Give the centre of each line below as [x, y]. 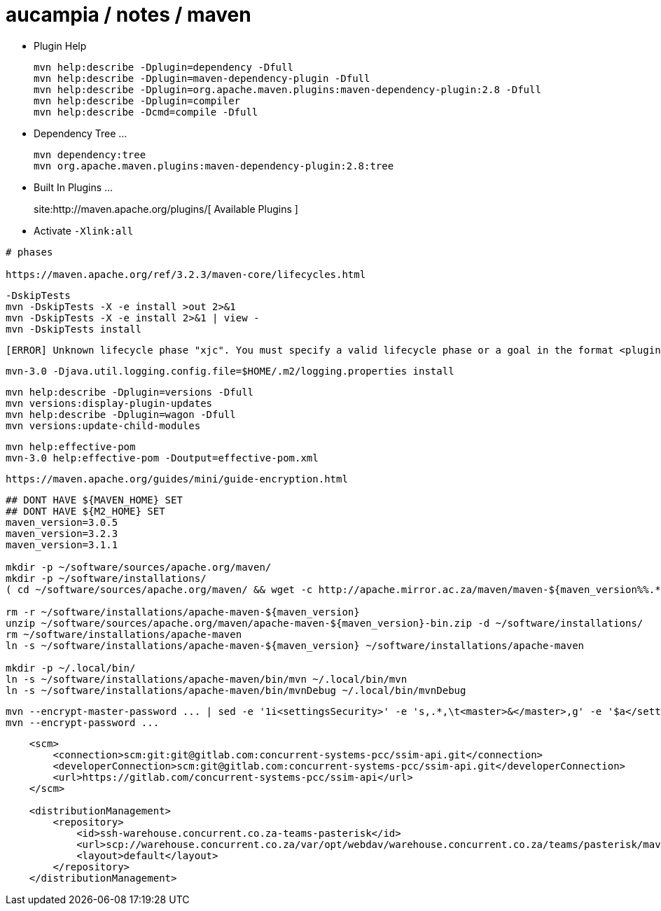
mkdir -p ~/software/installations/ [106, 578]
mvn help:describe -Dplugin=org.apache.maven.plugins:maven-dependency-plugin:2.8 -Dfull [287, 89]
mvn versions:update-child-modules [103, 425]
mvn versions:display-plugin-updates [109, 403]
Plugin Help [60, 46]
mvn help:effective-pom [71, 446]
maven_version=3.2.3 [62, 533]
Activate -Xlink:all [84, 230]
